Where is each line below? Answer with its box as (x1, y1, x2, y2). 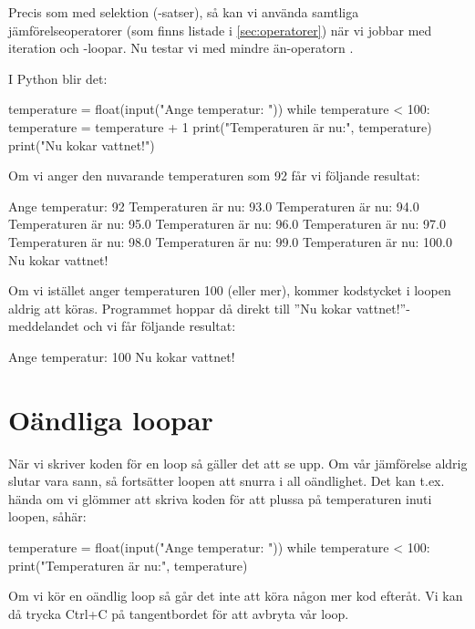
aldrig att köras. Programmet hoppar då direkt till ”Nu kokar (8, 298, 353, 317)
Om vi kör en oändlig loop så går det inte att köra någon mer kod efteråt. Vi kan (8, 586, 463, 605)
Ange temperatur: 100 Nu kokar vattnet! (8, 346, 235, 366)
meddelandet (8, 316, 79, 335)
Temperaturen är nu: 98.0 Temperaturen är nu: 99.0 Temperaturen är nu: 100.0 (8, 232, 452, 251)
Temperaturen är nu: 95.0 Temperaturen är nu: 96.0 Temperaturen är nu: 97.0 (8, 214, 446, 233)
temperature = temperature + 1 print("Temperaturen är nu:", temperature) (8, 117, 432, 136)
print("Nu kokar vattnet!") (8, 135, 155, 154)
